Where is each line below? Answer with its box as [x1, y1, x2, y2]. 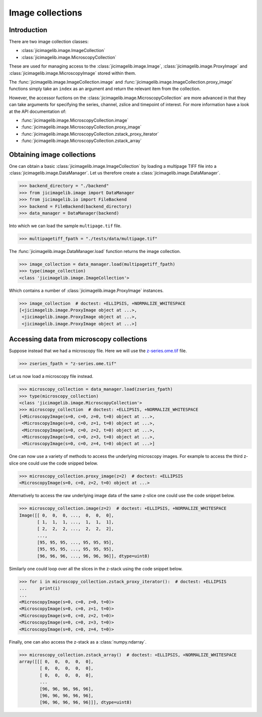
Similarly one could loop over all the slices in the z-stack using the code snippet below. [9, 566, 183, 572]
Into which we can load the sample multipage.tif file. [9, 223, 122, 229]
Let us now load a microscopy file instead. [9, 374, 94, 379]
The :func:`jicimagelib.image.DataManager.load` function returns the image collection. [9, 248, 181, 254]
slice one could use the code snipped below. [9, 460, 98, 466]
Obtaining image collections [9, 150, 96, 159]
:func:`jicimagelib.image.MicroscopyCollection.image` [21, 117, 129, 123]
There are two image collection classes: [9, 39, 89, 45]
